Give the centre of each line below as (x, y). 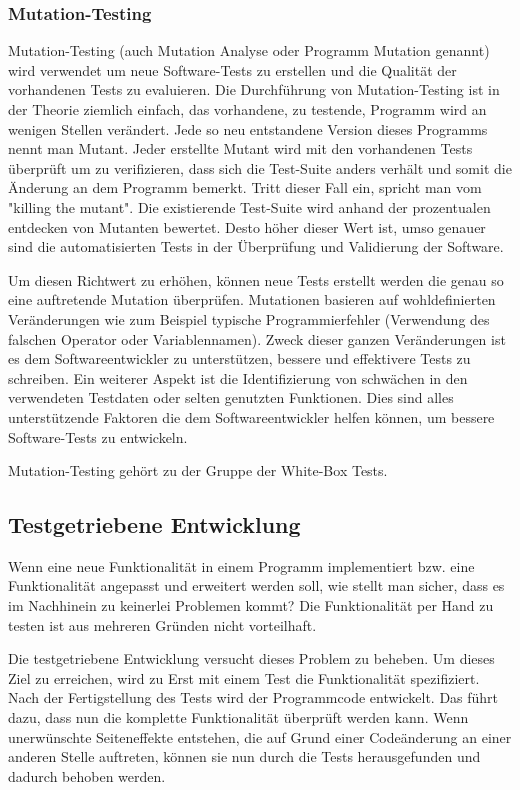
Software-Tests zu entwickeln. (98, 436)
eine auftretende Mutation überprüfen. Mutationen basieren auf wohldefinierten (252, 299)
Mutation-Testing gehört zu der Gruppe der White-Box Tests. (198, 470)
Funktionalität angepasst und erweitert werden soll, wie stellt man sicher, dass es (256, 585)
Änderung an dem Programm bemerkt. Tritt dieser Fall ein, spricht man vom (245, 187)
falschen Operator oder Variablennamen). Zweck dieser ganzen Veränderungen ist (257, 338)
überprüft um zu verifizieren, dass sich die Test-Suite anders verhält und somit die (260, 167)
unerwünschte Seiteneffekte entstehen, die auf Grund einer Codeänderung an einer (260, 736)
